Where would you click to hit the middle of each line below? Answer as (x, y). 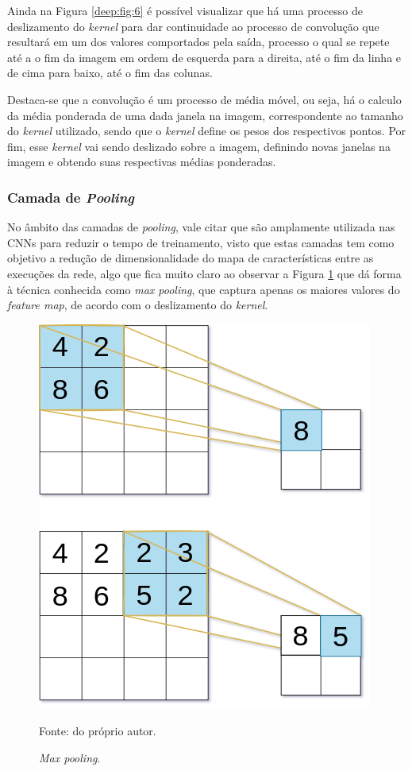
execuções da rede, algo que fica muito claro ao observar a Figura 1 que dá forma (204, 273)
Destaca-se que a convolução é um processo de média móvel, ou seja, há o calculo (204, 99)
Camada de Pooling (71, 197)
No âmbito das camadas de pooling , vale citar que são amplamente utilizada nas (201, 227)
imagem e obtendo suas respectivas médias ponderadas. (142, 162)
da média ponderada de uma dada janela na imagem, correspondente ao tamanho (205, 115)
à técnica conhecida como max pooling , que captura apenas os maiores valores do (204, 289)
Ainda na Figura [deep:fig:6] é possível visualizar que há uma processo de (185, 10)
